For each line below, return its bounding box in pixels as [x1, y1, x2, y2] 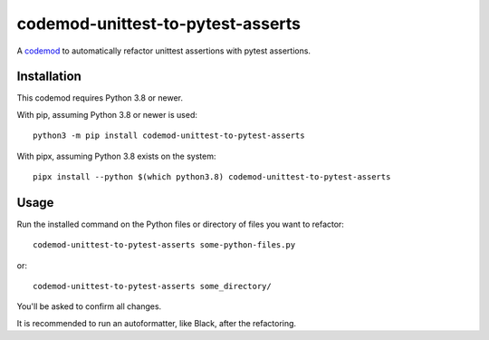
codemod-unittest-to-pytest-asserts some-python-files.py [33, 240, 296, 250]
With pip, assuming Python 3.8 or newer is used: [16, 109, 198, 120]
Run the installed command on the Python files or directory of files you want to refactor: [16, 219, 344, 229]
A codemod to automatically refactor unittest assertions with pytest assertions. [16, 45, 312, 56]
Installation [16, 69, 81, 84]
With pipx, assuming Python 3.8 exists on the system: [16, 151, 216, 161]
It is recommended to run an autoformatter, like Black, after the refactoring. [16, 317, 297, 328]
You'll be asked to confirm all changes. [16, 301, 162, 312]
